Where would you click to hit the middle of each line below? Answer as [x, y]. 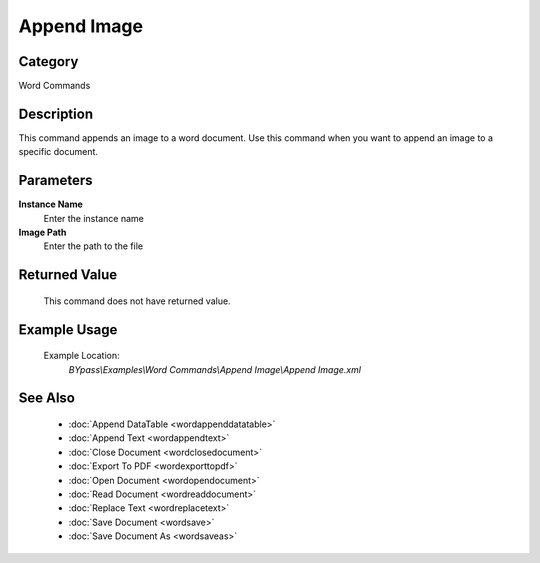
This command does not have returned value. [137, 301]
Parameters [55, 180]
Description [56, 113]
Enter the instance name [93, 218]
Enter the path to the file [93, 246]
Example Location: [81, 356]
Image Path [42, 232]
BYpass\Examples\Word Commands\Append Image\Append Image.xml [215, 369]
